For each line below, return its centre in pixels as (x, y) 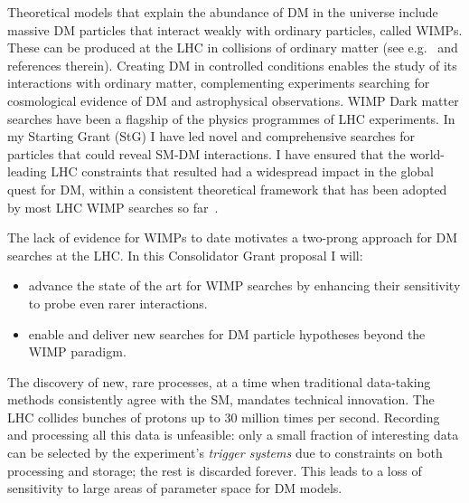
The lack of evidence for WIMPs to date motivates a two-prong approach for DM (233, 237)
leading (27, 171)
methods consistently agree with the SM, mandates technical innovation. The (221, 399)
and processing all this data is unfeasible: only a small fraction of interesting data (233, 435)
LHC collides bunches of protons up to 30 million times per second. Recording (224, 417)
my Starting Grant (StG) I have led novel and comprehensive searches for (211, 136)
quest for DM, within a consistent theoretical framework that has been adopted (227, 189)
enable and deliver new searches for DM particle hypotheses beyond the (227, 333)
